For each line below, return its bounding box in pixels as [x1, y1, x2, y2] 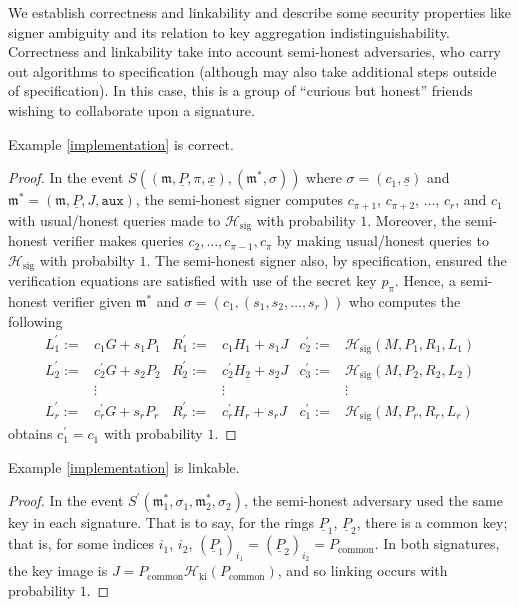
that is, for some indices [8, 533, 155, 554]
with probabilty [39, 249, 135, 270]
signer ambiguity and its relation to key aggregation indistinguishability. [8, 21, 450, 42]
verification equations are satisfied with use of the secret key [8, 270, 377, 291]
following [8, 310, 63, 331]
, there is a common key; [356, 512, 508, 533]
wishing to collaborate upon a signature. [8, 99, 255, 120]
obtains [8, 423, 53, 444]
